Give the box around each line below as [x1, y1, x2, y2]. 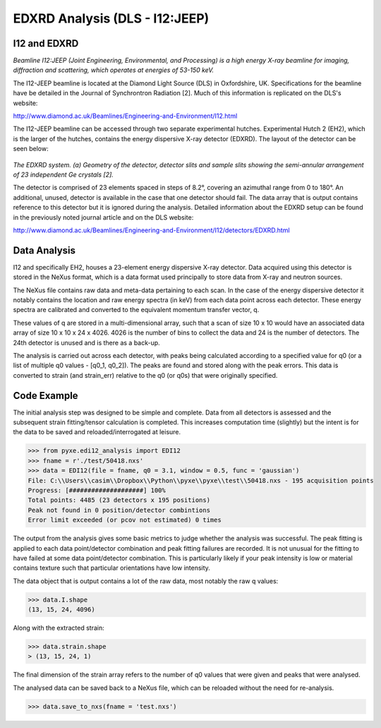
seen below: [13, 145, 49, 153]
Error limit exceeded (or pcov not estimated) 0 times [28, 516, 222, 524]
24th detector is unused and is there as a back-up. [13, 338, 160, 347]
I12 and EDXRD [13, 37, 79, 49]
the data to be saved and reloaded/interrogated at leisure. [13, 428, 181, 436]
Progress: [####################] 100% [28, 486, 166, 494]
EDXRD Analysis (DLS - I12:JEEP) [13, 11, 210, 26]
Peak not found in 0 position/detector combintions [28, 506, 211, 514]
